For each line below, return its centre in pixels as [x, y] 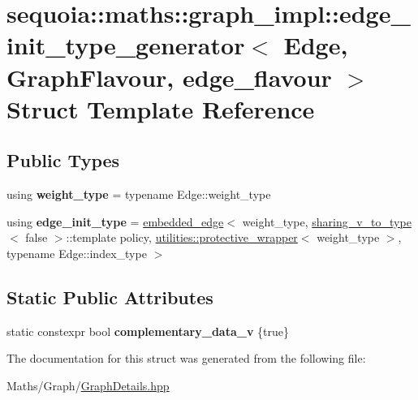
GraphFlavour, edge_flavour [169, 77]
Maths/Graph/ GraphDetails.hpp [88, 385]
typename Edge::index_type [77, 253]
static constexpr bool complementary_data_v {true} [148, 331]
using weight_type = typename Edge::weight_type [139, 194]
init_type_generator [126, 45]
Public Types [63, 160]
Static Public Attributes [110, 297]
